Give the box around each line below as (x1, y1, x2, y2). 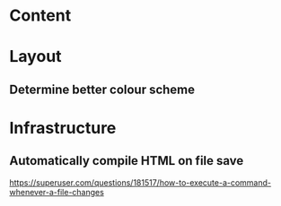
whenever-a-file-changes (9, 186, 105, 197)
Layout (9, 47, 62, 67)
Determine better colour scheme (9, 82, 196, 97)
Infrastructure (9, 117, 117, 138)
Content (9, 5, 72, 26)
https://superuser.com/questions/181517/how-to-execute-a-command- (9, 176, 272, 188)
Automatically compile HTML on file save (9, 153, 244, 168)
